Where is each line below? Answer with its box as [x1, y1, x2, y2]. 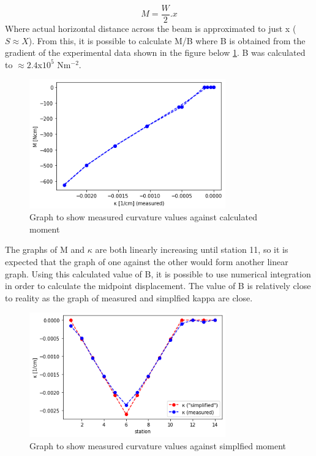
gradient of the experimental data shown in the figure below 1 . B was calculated [5, 46, 306, 59]
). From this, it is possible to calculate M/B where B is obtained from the [28, 34, 306, 47]
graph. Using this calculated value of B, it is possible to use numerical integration [5, 267, 311, 280]
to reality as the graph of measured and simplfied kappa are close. [5, 291, 253, 304]
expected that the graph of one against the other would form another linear [5, 255, 288, 268]
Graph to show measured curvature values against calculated [29, 211, 257, 223]
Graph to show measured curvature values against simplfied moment [29, 439, 287, 452]
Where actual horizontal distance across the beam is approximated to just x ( [5, 22, 296, 35]
